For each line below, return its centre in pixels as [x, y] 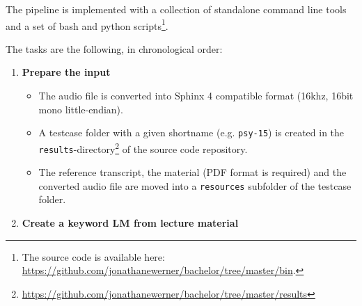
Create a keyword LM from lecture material [130, 223]
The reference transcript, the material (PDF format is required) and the [192, 172]
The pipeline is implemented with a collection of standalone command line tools [176, 9]
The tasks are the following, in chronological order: [114, 48]
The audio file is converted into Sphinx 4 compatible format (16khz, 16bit [196, 96]
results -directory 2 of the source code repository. [143, 147]
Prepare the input [66, 72]
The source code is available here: [93, 256]
